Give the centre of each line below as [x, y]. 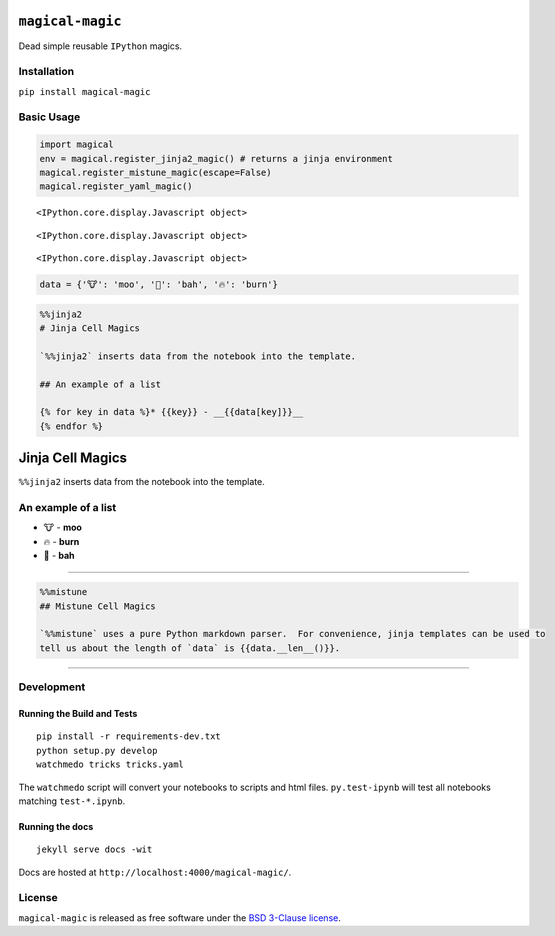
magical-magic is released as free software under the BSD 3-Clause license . [180, 917]
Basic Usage [49, 117]
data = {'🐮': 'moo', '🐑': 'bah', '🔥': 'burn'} [159, 284]
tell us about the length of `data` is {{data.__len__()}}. [190, 648]
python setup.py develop [97, 750]
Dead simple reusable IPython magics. [100, 46]
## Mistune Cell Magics [98, 606]
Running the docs [56, 826]
